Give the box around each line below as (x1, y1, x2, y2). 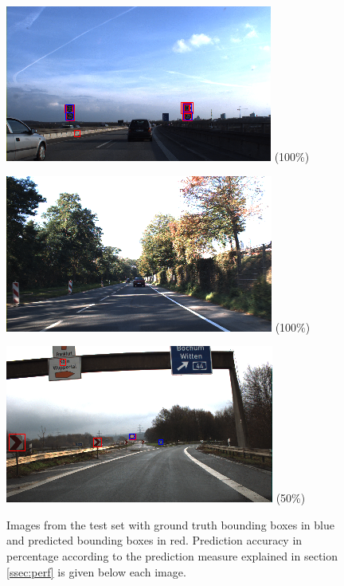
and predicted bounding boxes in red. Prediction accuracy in (6, 532, 303, 549)
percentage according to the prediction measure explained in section (6, 547, 338, 564)
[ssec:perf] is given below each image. (6, 563, 186, 580)
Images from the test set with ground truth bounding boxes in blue (6, 516, 334, 533)
